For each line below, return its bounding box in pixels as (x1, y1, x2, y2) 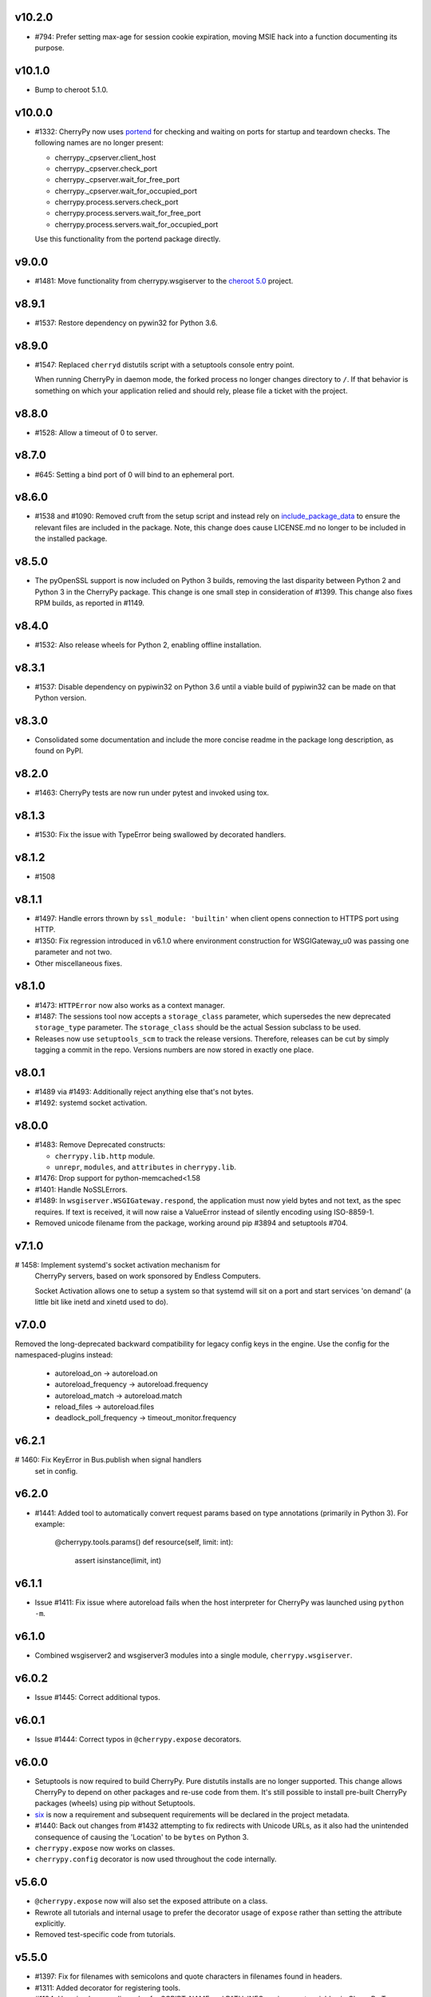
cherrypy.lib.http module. (54, 1151, 156, 1161)
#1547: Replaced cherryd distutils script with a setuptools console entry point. (34, 359, 295, 369)
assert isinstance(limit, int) (74, 1555, 162, 1565)
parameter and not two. (34, 947, 113, 957)
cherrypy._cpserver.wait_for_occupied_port (54, 186, 197, 196)
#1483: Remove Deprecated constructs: (34, 1140, 166, 1149)
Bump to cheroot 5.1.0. (34, 85, 109, 94)
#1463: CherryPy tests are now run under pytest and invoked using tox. (34, 788, 270, 798)
